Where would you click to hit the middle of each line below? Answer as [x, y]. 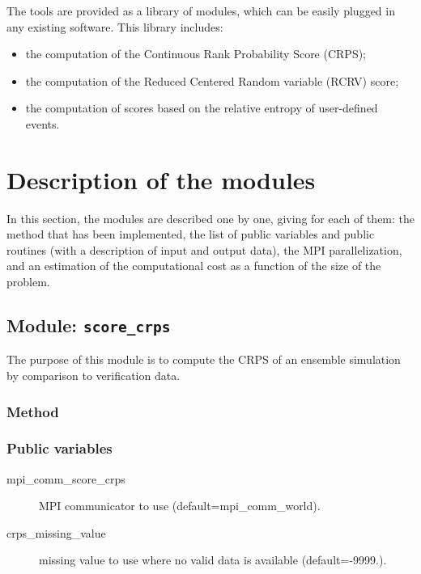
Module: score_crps [89, 325]
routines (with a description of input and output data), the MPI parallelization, [204, 249]
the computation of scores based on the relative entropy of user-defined [202, 108]
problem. [28, 282]
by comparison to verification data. [94, 376]
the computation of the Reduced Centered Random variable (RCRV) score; [212, 80]
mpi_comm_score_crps [66, 478]
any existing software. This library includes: [115, 26]
